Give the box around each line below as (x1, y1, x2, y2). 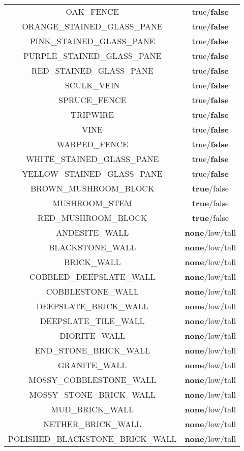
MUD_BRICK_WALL (51, 403, 134, 415)
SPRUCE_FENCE (58, 94, 127, 106)
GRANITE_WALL (58, 359, 127, 371)
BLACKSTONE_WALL (49, 241, 136, 253)
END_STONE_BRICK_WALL (35, 344, 150, 356)
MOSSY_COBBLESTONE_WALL (28, 374, 157, 385)
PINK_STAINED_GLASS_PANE (29, 35, 155, 47)
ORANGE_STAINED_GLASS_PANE (22, 20, 163, 32)
